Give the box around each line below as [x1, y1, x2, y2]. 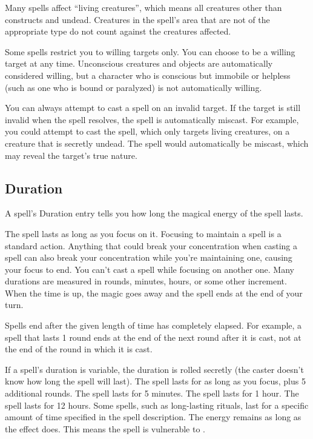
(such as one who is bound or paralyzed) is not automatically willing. [5, 81, 262, 93]
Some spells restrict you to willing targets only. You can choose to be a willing [5, 45, 295, 58]
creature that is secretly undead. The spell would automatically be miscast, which [5, 136, 309, 149]
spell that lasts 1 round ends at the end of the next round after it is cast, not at [5, 330, 301, 343]
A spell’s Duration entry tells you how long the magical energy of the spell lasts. [5, 207, 303, 219]
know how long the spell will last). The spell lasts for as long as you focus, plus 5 [5, 375, 306, 387]
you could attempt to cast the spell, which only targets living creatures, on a [5, 125, 290, 138]
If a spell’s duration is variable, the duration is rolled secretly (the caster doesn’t [5, 363, 304, 375]
